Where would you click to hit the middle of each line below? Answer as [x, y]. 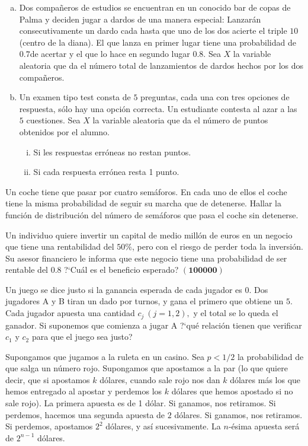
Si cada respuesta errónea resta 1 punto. [106, 172]
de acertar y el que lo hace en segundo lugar [110, 54]
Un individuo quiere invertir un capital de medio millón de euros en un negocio [149, 235]
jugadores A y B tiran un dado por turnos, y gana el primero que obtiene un [145, 301]
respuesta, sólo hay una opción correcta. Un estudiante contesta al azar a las [158, 108]
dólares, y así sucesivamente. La [163, 426]
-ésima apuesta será [264, 426]
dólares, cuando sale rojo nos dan [160, 379]
